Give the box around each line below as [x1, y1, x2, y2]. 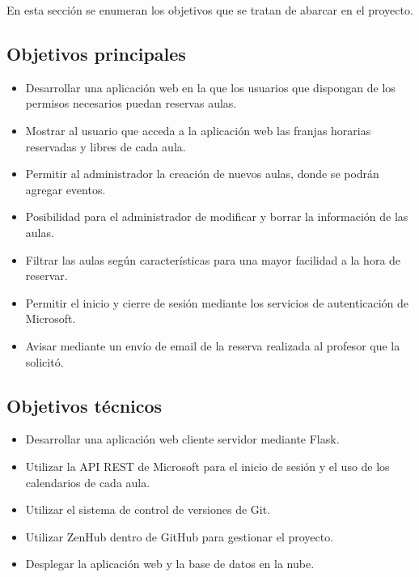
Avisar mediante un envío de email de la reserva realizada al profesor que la [25, 337, 400, 354]
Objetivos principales [6, 40, 186, 66]
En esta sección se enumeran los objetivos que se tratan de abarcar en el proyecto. [6, 2, 413, 18]
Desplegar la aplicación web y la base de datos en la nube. [25, 555, 315, 572]
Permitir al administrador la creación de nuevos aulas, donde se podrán [25, 165, 379, 182]
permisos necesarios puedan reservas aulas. [25, 95, 237, 112]
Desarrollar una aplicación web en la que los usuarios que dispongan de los [25, 78, 396, 95]
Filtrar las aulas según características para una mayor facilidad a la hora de [25, 251, 401, 268]
